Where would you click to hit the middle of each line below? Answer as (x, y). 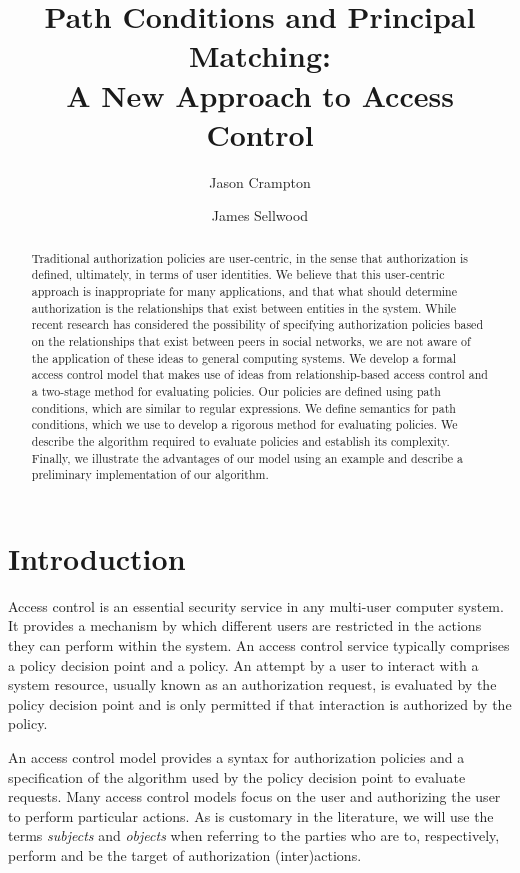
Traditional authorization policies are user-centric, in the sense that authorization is (250, 257)
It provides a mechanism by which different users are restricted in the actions (245, 625)
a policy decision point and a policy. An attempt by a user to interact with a (243, 664)
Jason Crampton (260, 181)
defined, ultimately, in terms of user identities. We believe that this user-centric (238, 274)
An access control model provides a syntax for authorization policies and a (236, 756)
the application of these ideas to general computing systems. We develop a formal (243, 357)
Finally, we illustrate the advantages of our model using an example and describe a (247, 457)
